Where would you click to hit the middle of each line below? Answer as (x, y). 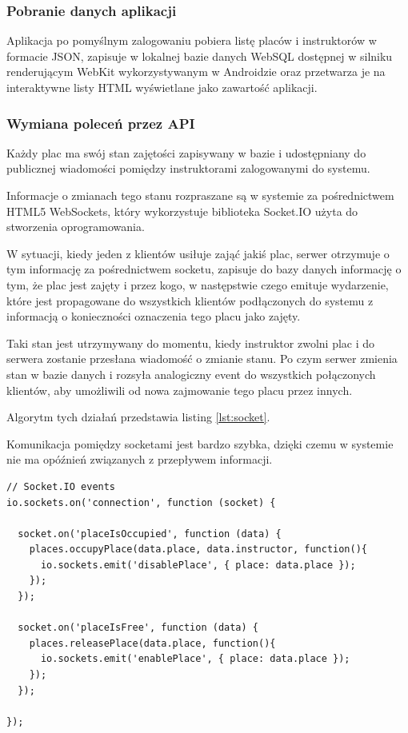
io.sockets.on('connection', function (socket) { (141, 502)
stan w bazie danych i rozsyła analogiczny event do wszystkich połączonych (191, 374)
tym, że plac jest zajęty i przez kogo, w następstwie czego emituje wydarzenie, (198, 284)
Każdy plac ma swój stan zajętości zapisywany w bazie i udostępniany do (186, 152)
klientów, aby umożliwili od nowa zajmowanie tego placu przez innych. (180, 390)
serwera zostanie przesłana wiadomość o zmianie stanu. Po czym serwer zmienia (202, 359)
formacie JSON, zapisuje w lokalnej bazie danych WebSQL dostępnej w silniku (200, 56)
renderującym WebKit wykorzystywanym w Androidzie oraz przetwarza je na (196, 72)
